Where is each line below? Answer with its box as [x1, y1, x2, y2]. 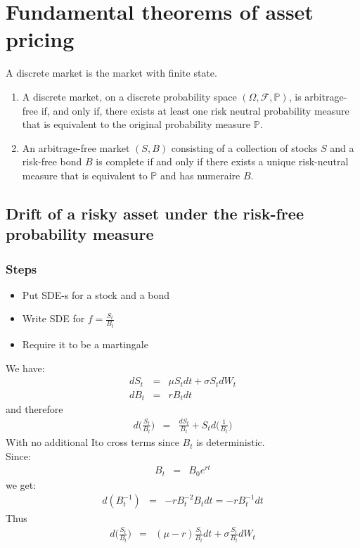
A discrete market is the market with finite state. [6, 65, 217, 80]
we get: [6, 477, 37, 492]
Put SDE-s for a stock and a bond [22, 287, 170, 302]
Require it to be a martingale [22, 336, 148, 351]
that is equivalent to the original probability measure [22, 117, 251, 132]
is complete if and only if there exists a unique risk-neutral [96, 154, 349, 169]
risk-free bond [22, 154, 82, 169]
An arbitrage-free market [22, 140, 130, 155]
